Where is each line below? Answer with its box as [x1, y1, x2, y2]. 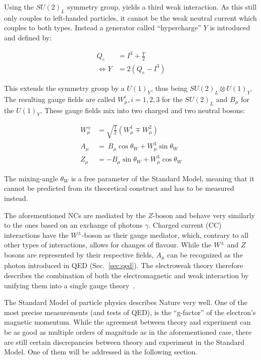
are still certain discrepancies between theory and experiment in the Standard [4, 336, 245, 347]
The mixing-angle [4, 173, 58, 183]
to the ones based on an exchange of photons [4, 220, 143, 230]
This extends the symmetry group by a [4, 82, 125, 93]
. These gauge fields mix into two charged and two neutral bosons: [40, 105, 245, 115]
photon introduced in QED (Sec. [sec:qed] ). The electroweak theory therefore [4, 260, 243, 271]
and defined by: [4, 32, 52, 42]
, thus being [150, 82, 188, 93]
